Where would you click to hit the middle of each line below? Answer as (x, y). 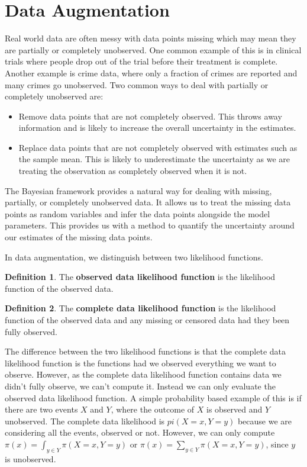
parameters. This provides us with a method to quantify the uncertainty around (150, 225)
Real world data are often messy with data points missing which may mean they (151, 38)
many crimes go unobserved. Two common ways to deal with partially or (137, 84)
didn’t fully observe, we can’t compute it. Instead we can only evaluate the (140, 386)
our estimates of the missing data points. (79, 237)
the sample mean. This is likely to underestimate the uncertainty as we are (154, 159)
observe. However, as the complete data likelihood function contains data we (143, 374)
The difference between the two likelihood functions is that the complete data (145, 351)
